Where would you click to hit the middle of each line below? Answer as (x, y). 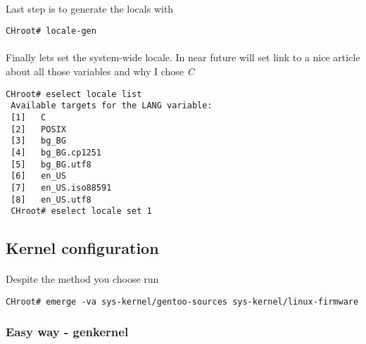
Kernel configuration (82, 248)
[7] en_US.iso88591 (61, 187)
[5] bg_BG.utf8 (51, 164)
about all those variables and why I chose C (100, 71)
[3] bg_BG (38, 141)
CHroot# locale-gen (51, 31)
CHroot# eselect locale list (74, 94)
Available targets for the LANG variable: (112, 106)
